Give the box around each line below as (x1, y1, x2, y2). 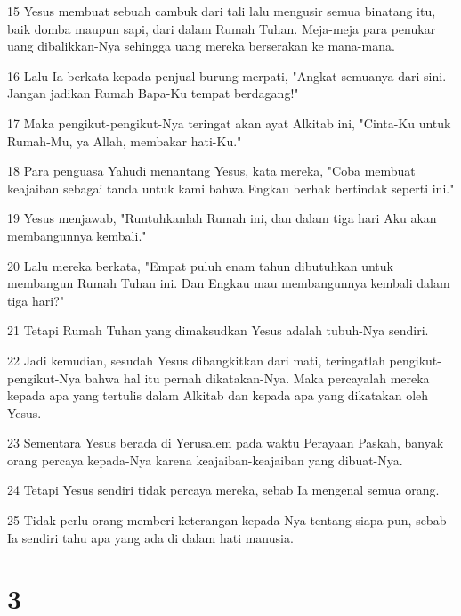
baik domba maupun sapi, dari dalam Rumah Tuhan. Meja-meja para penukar (7, 19, 436, 37)
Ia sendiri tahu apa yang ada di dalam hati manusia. (7, 528, 294, 546)
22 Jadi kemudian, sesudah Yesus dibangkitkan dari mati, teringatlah (7, 350, 385, 369)
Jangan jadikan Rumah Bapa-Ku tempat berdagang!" (7, 84, 299, 103)
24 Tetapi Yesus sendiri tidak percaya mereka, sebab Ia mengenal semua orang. (7, 480, 440, 499)
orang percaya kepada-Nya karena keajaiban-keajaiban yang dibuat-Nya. (7, 450, 403, 469)
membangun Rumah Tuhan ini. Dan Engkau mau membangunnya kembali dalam (7, 274, 450, 292)
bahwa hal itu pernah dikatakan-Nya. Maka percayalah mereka (85, 368, 430, 387)
